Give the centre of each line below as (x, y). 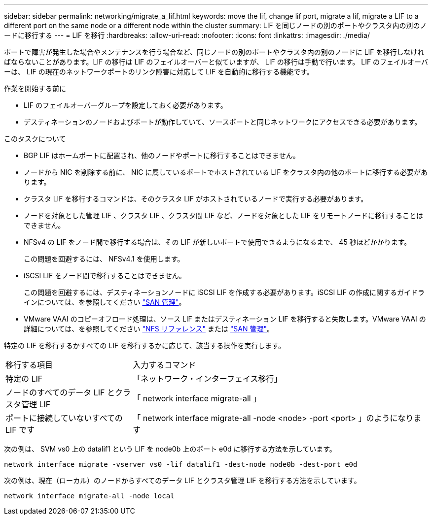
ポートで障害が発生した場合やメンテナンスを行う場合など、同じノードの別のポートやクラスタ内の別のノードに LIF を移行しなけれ (214, 52)
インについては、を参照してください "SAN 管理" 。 (105, 302)
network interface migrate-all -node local (89, 496)
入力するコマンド (164, 365)
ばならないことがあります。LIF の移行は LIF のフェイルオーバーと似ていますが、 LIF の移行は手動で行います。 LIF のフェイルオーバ (216, 62)
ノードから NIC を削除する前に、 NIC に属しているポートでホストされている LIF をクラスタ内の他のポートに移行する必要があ (226, 172)
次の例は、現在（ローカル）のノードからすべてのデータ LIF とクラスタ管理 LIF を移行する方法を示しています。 (182, 480)
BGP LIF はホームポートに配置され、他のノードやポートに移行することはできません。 (162, 155)
